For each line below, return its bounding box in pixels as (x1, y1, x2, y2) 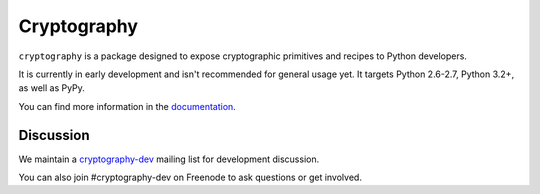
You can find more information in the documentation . (18, 100, 237, 112)
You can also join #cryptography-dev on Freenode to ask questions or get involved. (18, 171, 362, 184)
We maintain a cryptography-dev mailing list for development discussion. (18, 153, 320, 165)
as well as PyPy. (18, 82, 85, 94)
